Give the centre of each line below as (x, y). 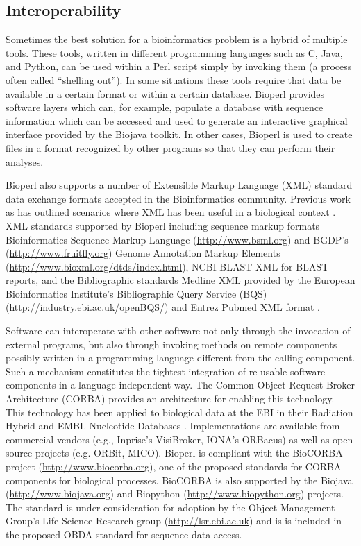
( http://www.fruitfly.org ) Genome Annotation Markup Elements (143, 253)
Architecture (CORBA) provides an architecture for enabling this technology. (170, 399)
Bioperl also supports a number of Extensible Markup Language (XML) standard (179, 185)
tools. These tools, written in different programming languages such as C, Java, (174, 52)
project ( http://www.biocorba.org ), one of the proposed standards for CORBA (174, 467)
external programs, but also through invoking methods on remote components (171, 344)
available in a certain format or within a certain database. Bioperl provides (165, 93)
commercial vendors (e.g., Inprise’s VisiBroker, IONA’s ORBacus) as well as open (179, 439)
